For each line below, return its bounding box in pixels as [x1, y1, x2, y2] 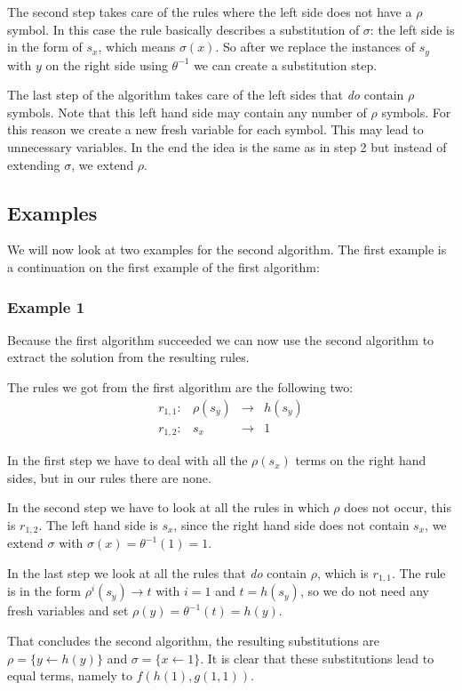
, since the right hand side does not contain [173, 515, 410, 534]
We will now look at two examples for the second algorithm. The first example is [7, 240, 447, 259]
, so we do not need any [299, 582, 430, 600]
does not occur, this [344, 498, 452, 517]
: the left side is [370, 20, 455, 38]
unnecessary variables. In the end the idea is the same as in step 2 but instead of [7, 138, 447, 157]
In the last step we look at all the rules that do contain [7, 563, 307, 582]
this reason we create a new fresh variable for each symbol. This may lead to [7, 120, 424, 139]
